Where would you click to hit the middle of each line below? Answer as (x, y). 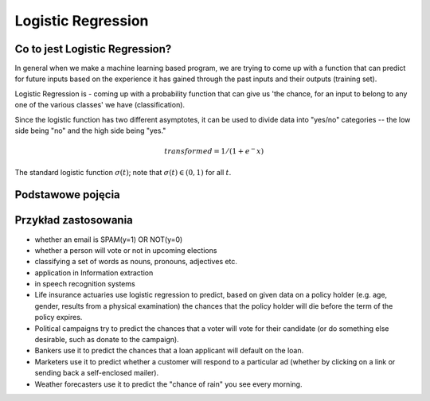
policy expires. (59, 317)
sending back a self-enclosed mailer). (97, 373)
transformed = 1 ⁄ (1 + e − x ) (214, 151)
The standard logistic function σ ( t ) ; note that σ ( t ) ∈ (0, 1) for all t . (123, 172)
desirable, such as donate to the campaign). (107, 340)
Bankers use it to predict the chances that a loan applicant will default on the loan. (169, 351)
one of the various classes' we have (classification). (100, 105)
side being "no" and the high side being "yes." (90, 130)
